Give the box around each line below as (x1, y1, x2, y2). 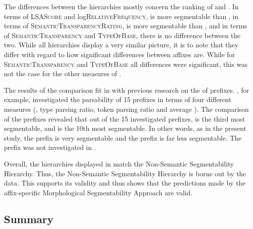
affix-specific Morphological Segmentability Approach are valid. (4, 187, 193, 197)
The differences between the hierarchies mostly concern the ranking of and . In (4, 1, 239, 11)
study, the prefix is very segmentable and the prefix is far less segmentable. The (4, 132, 242, 143)
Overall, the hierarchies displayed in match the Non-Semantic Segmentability (4, 158, 234, 168)
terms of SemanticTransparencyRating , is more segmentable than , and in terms (4, 21, 247, 31)
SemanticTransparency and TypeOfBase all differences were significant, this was (4, 59, 248, 69)
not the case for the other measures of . (4, 68, 121, 79)
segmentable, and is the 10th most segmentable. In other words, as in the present (4, 123, 247, 133)
